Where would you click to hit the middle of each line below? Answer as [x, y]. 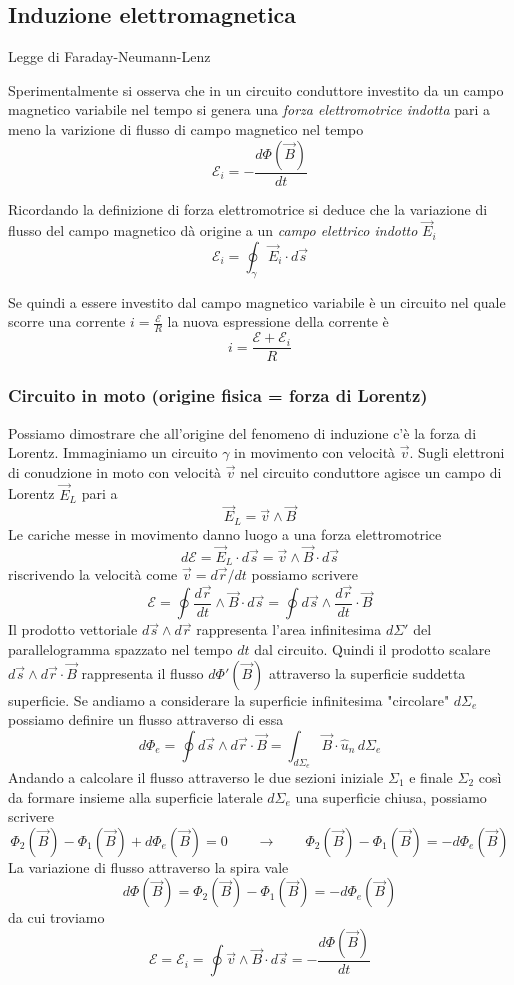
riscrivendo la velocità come [93, 574]
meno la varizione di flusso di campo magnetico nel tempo [186, 128]
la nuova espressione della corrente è [278, 321]
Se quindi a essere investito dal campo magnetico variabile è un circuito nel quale [257, 301]
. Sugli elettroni [457, 452]
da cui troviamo [56, 917]
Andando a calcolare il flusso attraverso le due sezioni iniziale [196, 776]
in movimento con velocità [315, 452]
